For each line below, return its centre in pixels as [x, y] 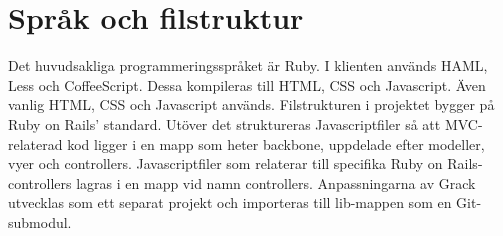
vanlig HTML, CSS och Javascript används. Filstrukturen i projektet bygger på [251, 104]
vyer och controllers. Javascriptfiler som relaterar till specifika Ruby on [225, 163]
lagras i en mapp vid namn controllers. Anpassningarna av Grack [276, 182]
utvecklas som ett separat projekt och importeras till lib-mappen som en [230, 202]
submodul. [40, 221]
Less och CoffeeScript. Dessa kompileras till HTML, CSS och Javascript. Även [247, 84]
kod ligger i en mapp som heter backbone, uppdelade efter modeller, [276, 143]
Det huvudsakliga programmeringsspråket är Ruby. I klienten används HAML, [248, 65]
